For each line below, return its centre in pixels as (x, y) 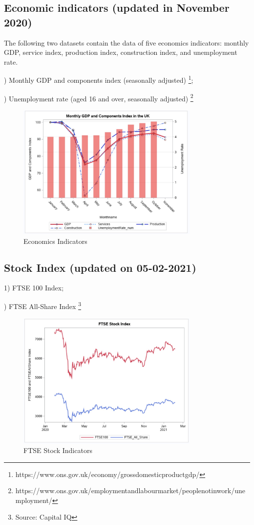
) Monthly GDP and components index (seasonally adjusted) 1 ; (99, 79)
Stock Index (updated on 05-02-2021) (100, 267)
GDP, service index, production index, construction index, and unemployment (121, 52)
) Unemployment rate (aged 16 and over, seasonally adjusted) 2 (99, 97)
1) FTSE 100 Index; (34, 288)
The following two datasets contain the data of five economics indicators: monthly (127, 42)
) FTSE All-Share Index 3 (42, 305)
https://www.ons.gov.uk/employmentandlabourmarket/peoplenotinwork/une (130, 490)
